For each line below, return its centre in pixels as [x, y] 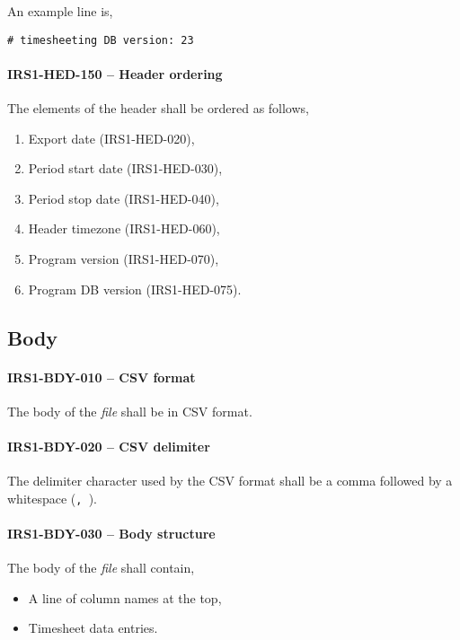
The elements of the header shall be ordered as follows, [158, 108]
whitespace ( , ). [52, 498]
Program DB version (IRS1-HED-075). [135, 289]
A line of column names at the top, [125, 597]
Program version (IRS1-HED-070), [124, 259]
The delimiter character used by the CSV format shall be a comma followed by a [230, 481]
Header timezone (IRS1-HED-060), [124, 228]
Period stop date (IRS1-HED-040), [124, 198]
